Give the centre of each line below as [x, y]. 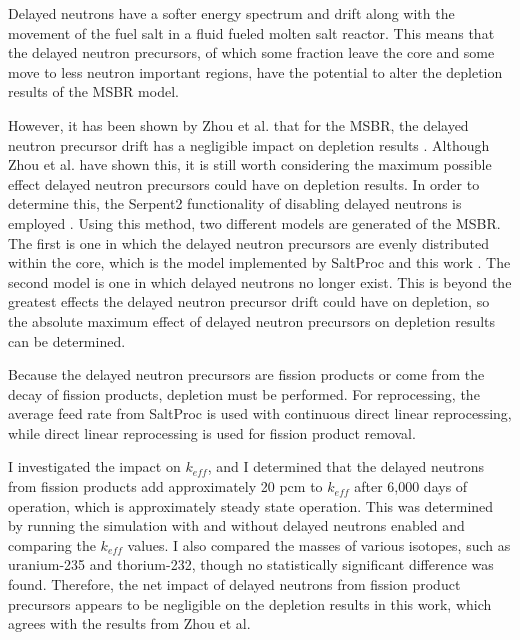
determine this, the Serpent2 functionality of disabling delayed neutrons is [235, 203]
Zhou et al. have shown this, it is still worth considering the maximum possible [250, 164]
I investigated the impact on [94, 466]
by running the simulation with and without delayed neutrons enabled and [236, 525]
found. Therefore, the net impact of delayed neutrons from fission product [234, 584]
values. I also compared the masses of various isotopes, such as [319, 544]
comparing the [52, 544]
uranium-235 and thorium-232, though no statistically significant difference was [251, 564]
